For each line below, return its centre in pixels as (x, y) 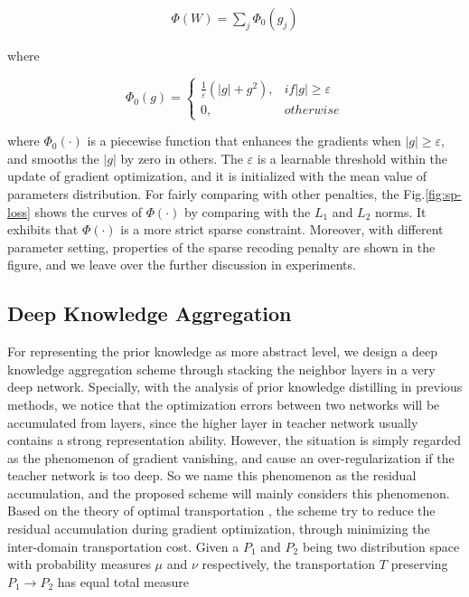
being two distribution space (381, 546)
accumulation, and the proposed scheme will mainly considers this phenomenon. (229, 493)
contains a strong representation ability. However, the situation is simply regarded (234, 440)
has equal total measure (123, 581)
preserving (419, 564)
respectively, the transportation (289, 564)
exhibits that (43, 229)
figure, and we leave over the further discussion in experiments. (182, 265)
